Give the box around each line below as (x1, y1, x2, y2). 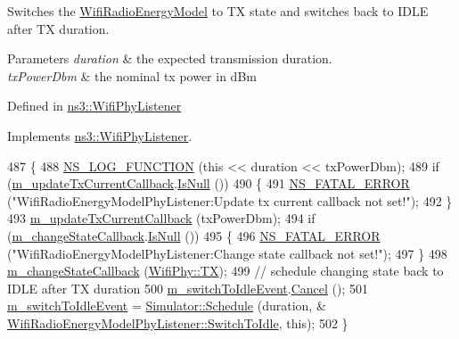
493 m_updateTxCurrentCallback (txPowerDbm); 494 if (7, 209, 316, 227)
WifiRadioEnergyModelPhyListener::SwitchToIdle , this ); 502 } (7, 313, 348, 332)
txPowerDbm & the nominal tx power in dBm (7, 66, 257, 85)
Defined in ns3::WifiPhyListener (7, 96, 182, 115)
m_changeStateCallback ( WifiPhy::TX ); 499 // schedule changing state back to (7, 261, 444, 280)
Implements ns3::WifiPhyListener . (7, 126, 193, 145)
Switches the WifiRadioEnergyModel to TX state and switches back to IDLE (7, 2, 429, 20)
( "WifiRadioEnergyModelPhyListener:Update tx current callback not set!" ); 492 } (7, 191, 453, 210)
